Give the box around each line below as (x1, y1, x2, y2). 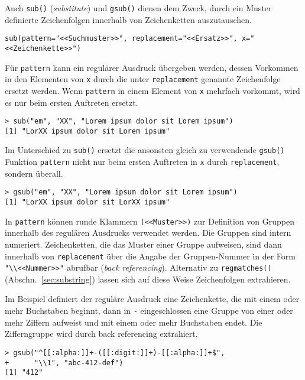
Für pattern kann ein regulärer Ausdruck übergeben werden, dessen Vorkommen (5, 61, 298, 73)
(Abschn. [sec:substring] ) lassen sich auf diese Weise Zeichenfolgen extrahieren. (5, 272, 291, 285)
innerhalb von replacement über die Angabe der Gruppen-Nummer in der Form (5, 249, 296, 262)
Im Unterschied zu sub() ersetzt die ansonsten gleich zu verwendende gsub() (5, 144, 285, 156)
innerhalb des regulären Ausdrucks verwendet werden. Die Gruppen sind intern (5, 226, 291, 239)
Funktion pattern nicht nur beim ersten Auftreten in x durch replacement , (5, 155, 280, 168)
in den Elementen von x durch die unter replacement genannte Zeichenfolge (5, 73, 281, 85)
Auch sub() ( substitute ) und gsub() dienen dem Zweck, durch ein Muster (5, 2, 272, 14)
